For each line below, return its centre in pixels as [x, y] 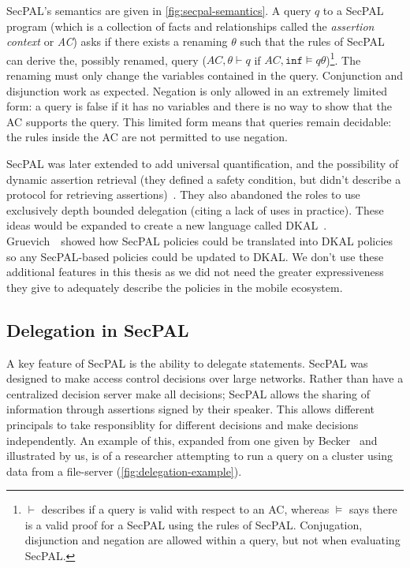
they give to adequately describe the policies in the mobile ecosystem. [175, 287]
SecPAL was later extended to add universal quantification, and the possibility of [203, 163]
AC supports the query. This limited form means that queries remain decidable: [199, 121]
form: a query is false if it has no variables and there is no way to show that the [199, 106]
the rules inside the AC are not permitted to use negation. [147, 137]
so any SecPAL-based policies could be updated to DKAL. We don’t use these [195, 256]
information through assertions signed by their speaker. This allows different [191, 409]
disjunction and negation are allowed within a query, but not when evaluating [212, 540]
